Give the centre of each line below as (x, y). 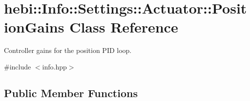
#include (18, 66)
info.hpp (54, 66)
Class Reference (124, 27)
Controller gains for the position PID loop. (68, 50)
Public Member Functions (71, 93)
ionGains (34, 27)
